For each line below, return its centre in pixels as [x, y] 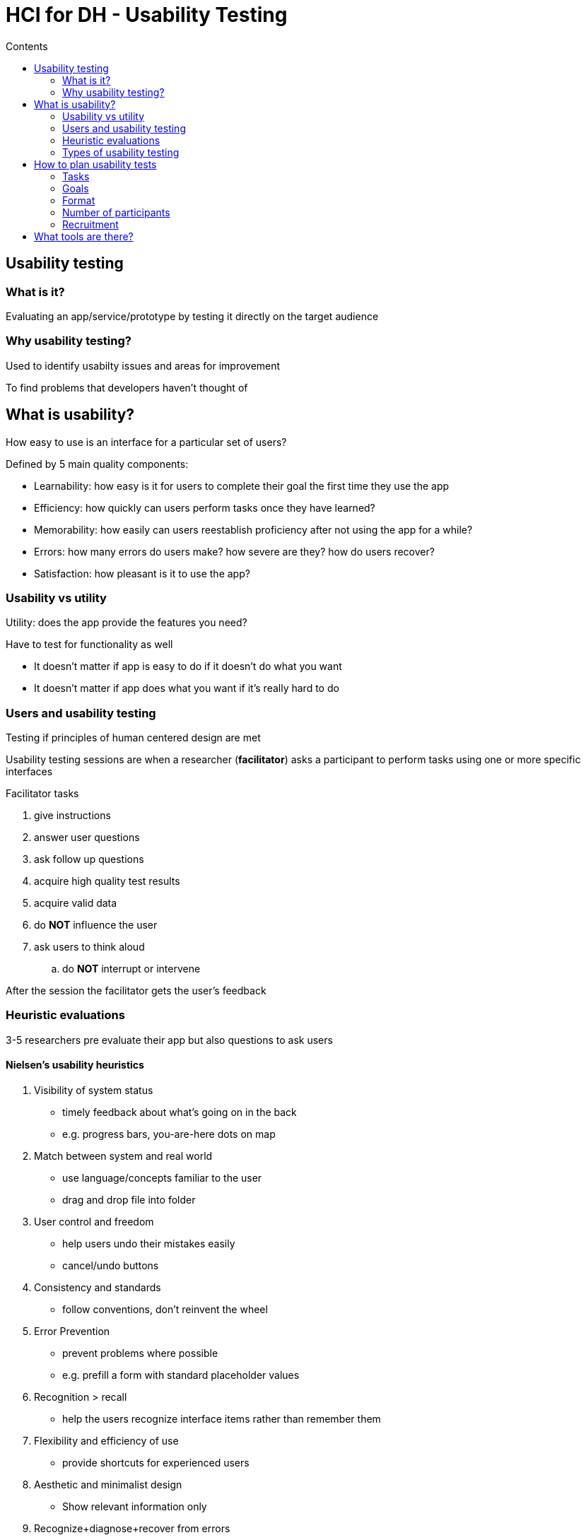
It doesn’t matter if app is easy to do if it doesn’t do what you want [188, 666]
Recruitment [90, 224]
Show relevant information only [135, 1507]
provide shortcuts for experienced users [156, 1463]
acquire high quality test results [107, 881]
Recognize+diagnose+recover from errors [132, 1529]
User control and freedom [94, 1222]
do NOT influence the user [96, 925]
